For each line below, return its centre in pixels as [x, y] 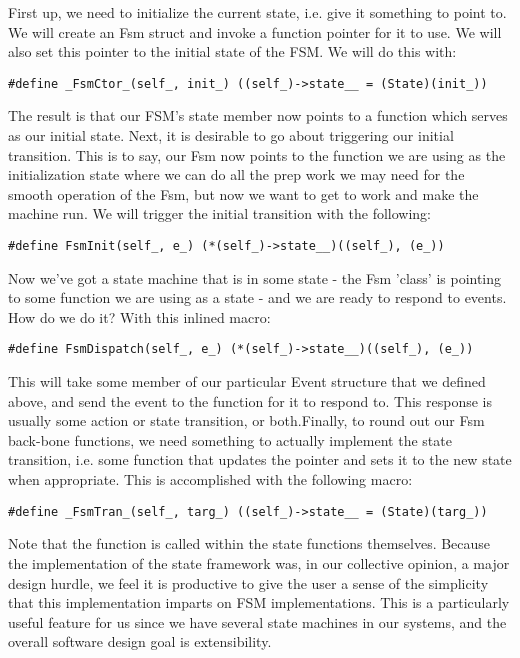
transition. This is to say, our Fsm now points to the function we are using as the [257, 154]
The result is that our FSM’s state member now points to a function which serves [258, 115]
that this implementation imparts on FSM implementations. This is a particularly [259, 602]
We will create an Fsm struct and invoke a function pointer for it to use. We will [255, 31]
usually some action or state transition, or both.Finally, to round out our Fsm [246, 420]
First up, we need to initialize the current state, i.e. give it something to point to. [257, 12]
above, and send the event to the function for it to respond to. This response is [250, 400]
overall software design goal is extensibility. [140, 641]
